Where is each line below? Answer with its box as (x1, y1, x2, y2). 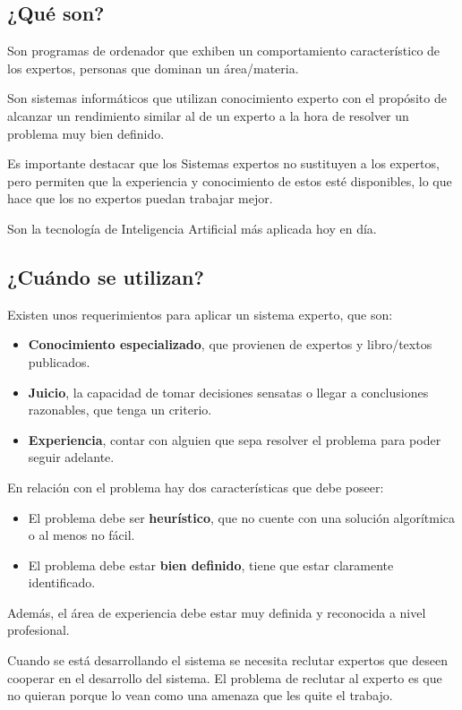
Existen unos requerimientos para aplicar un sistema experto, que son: (7, 304, 393, 323)
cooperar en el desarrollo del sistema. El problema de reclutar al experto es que (7, 668, 442, 687)
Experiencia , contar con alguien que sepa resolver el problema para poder (28, 430, 441, 449)
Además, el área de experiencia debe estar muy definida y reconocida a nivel (7, 603, 426, 621)
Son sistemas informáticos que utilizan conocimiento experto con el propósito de (7, 89, 447, 107)
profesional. (7, 620, 70, 639)
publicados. (28, 352, 90, 371)
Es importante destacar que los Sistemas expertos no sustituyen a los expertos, (7, 154, 440, 173)
